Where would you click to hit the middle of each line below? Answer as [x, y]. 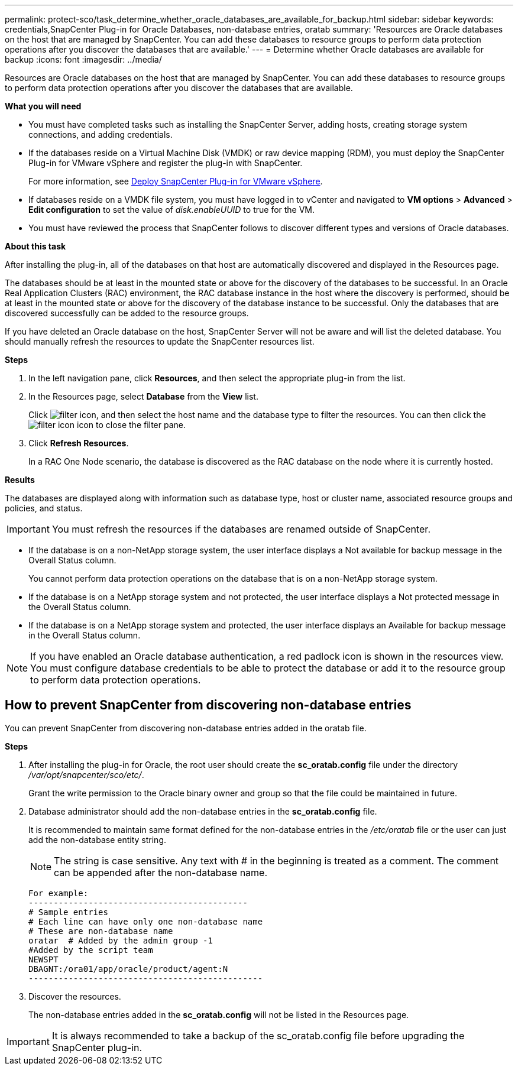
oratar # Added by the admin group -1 [121, 940]
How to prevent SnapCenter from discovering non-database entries [208, 705]
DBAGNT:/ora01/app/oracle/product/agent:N [128, 969]
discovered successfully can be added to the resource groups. [127, 313]
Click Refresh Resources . [79, 443]
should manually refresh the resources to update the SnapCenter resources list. [160, 341]
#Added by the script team [91, 950]
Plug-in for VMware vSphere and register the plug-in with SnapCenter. [166, 163]
